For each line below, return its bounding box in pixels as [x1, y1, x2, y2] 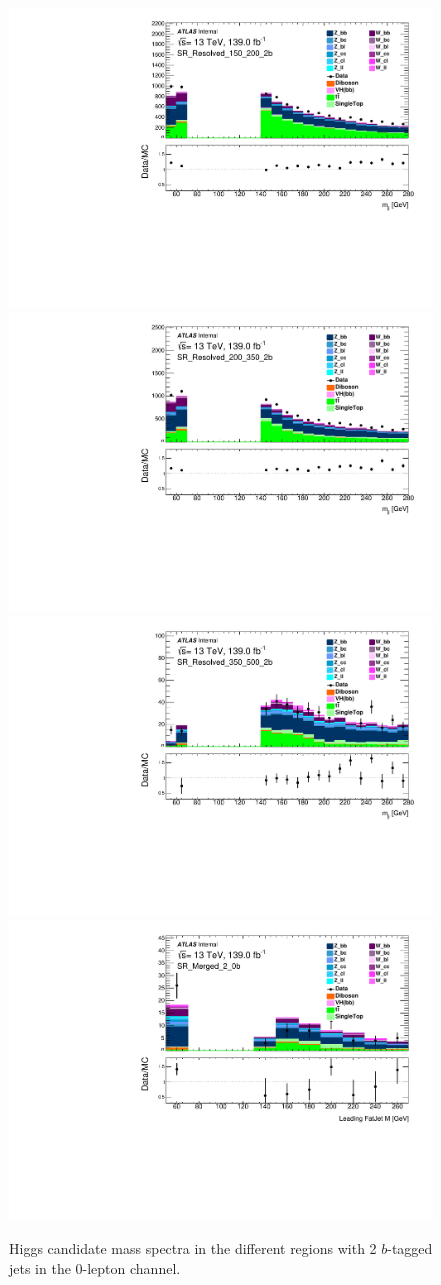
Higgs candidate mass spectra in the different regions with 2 [9, 1238, 377, 1258]
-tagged [387, 1238, 433, 1258]
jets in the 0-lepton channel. [9, 1257, 181, 1278]
